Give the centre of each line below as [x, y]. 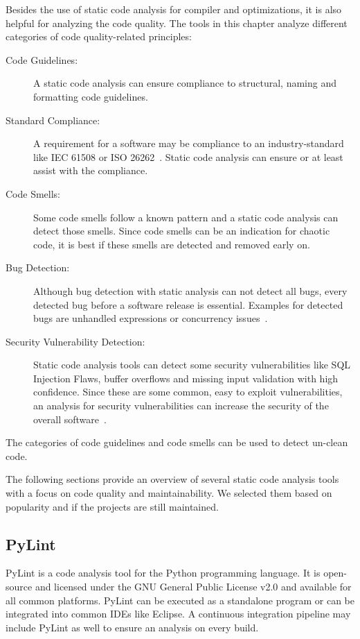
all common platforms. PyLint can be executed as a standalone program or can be [180, 600]
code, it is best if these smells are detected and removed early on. [172, 244]
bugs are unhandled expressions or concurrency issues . [151, 318]
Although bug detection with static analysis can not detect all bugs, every [190, 290]
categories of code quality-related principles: [99, 36]
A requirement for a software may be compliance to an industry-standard [189, 143]
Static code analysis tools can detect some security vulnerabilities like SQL [192, 365]
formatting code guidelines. [91, 96]
